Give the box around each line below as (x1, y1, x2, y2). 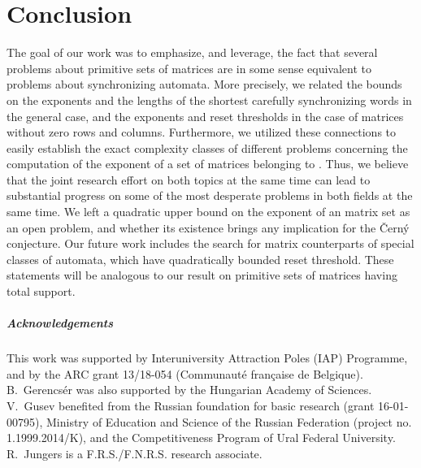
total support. (7, 283, 76, 300)
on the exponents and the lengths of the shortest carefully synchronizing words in (7, 91, 412, 108)
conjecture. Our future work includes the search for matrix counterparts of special (7, 235, 414, 252)
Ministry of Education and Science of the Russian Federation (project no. (46, 413, 412, 430)
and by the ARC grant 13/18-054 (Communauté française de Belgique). (7, 365, 363, 382)
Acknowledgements (7, 314, 114, 331)
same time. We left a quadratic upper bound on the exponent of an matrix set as (7, 203, 410, 220)
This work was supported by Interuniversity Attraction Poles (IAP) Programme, (7, 349, 408, 366)
